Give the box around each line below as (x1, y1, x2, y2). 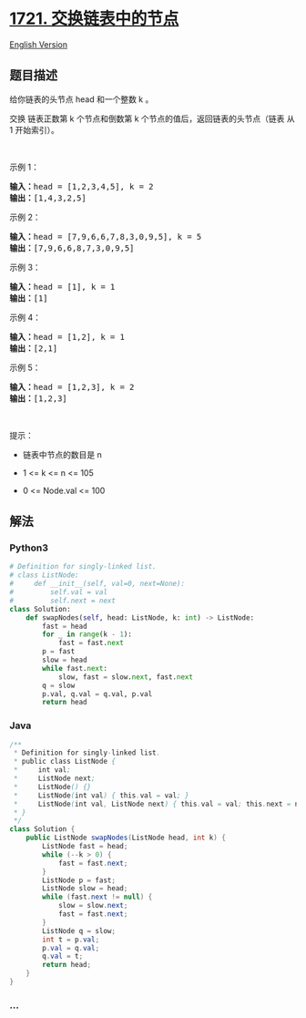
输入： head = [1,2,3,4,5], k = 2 (9, 181, 154, 191)
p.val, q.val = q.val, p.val (42, 689, 153, 698)
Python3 (9, 541, 48, 554)
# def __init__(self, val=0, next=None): (9, 580, 185, 589)
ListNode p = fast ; (42, 876, 117, 885)
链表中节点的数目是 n (22, 448, 103, 460)
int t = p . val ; (42, 935, 100, 944)
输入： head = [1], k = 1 (9, 282, 116, 292)
